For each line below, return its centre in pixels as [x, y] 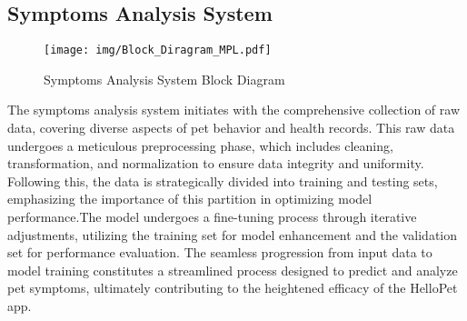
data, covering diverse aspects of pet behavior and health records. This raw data [231, 128]
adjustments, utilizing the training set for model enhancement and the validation [233, 234]
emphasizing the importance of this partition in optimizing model [190, 199]
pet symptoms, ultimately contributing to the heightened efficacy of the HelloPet [233, 288]
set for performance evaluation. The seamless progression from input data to [220, 252]
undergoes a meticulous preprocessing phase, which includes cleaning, [200, 145]
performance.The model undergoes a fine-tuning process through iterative [212, 217]
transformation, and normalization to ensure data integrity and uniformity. [216, 163]
